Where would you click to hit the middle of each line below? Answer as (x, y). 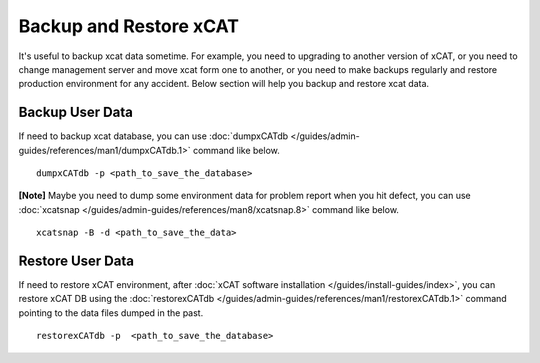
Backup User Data (76, 112)
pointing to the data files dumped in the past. (111, 312)
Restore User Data (76, 261)
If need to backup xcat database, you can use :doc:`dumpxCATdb (153, 136)
